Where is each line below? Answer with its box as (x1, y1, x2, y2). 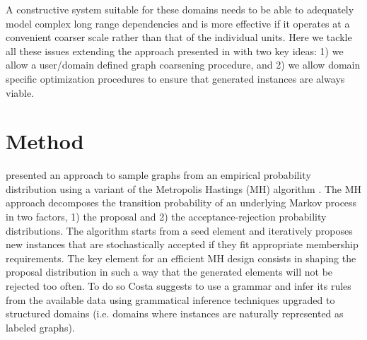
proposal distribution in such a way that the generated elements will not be (6, 264, 333, 279)
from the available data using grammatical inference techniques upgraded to (6, 292, 335, 307)
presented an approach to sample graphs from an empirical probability (6, 168, 311, 182)
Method (6, 127, 84, 156)
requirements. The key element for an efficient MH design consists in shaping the (6, 250, 356, 265)
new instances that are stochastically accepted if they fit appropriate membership (6, 237, 359, 252)
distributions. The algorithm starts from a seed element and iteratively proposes (6, 223, 353, 238)
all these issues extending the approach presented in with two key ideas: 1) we (6, 43, 344, 58)
